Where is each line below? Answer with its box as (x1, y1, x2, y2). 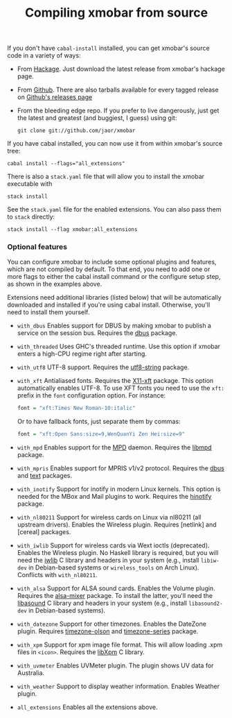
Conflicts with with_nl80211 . (17, 571, 98, 579)
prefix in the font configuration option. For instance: (17, 391, 166, 400)
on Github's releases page (17, 93, 93, 101)
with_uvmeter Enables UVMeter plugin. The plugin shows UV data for (17, 661, 214, 670)
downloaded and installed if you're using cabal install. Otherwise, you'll (7, 300, 211, 309)
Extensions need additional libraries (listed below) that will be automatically (7, 293, 222, 302)
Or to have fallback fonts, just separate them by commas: (17, 418, 181, 426)
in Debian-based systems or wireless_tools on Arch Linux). (28, 563, 199, 572)
